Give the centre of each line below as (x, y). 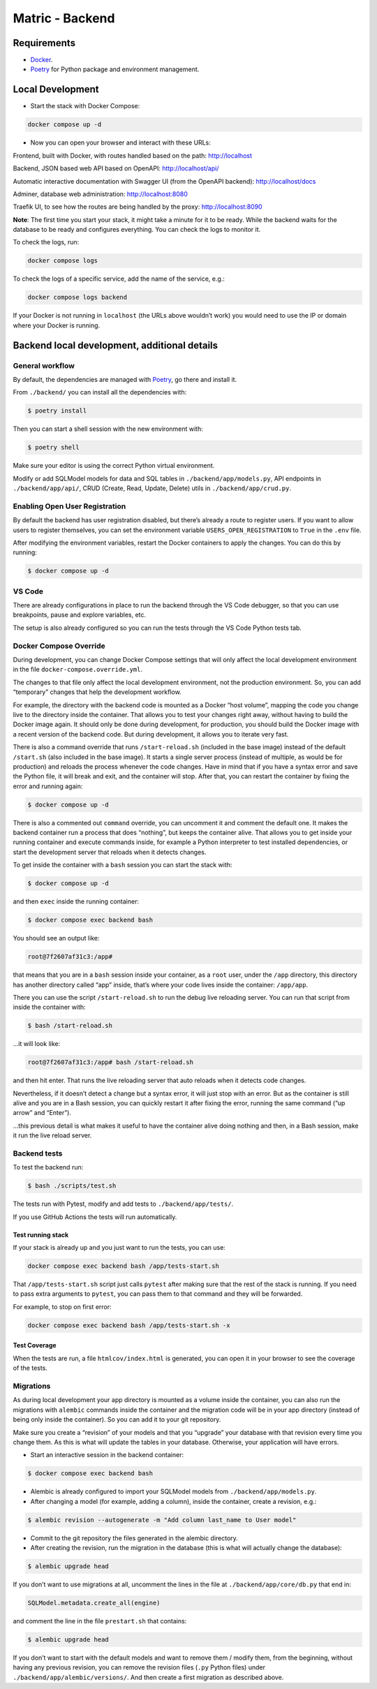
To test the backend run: (48, 1167)
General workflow (44, 365)
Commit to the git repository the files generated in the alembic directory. (134, 1538)
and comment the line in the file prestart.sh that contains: (100, 1621)
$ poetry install (57, 411)
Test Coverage (35, 1345)
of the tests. (30, 1368)
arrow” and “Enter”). (42, 1113)
